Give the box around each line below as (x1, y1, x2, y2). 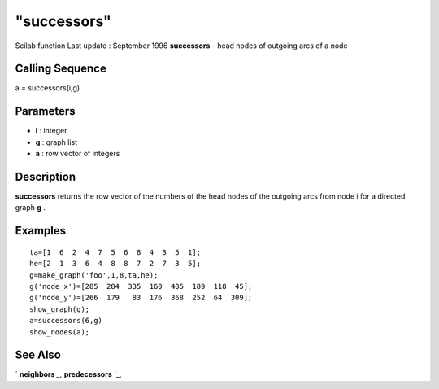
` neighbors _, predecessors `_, (15, 369, 122, 379)
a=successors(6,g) (29, 316, 103, 326)
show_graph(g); (29, 304, 90, 313)
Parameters (15, 104, 76, 118)
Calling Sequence (15, 62, 107, 76)
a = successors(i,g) (15, 83, 80, 93)
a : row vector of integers (35, 149, 120, 159)
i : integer (35, 126, 67, 136)
